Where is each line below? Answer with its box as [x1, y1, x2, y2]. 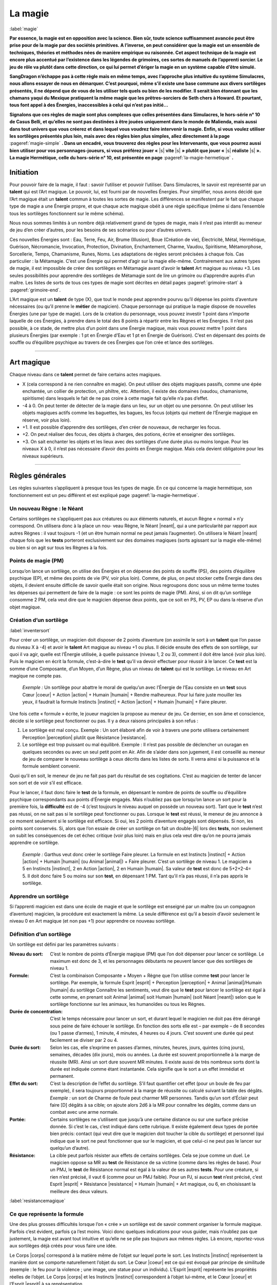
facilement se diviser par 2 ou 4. [50, 1037, 118, 1043]
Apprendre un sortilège [9, 893, 69, 899]
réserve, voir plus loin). [22, 417, 71, 423]
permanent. [50, 1073, 74, 1079]
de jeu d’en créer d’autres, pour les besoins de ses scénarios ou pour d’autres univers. [9, 227, 192, 233]
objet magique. [9, 604, 42, 610]
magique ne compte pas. [9, 673, 63, 679]
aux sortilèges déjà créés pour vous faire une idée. [9, 1243, 117, 1249]
